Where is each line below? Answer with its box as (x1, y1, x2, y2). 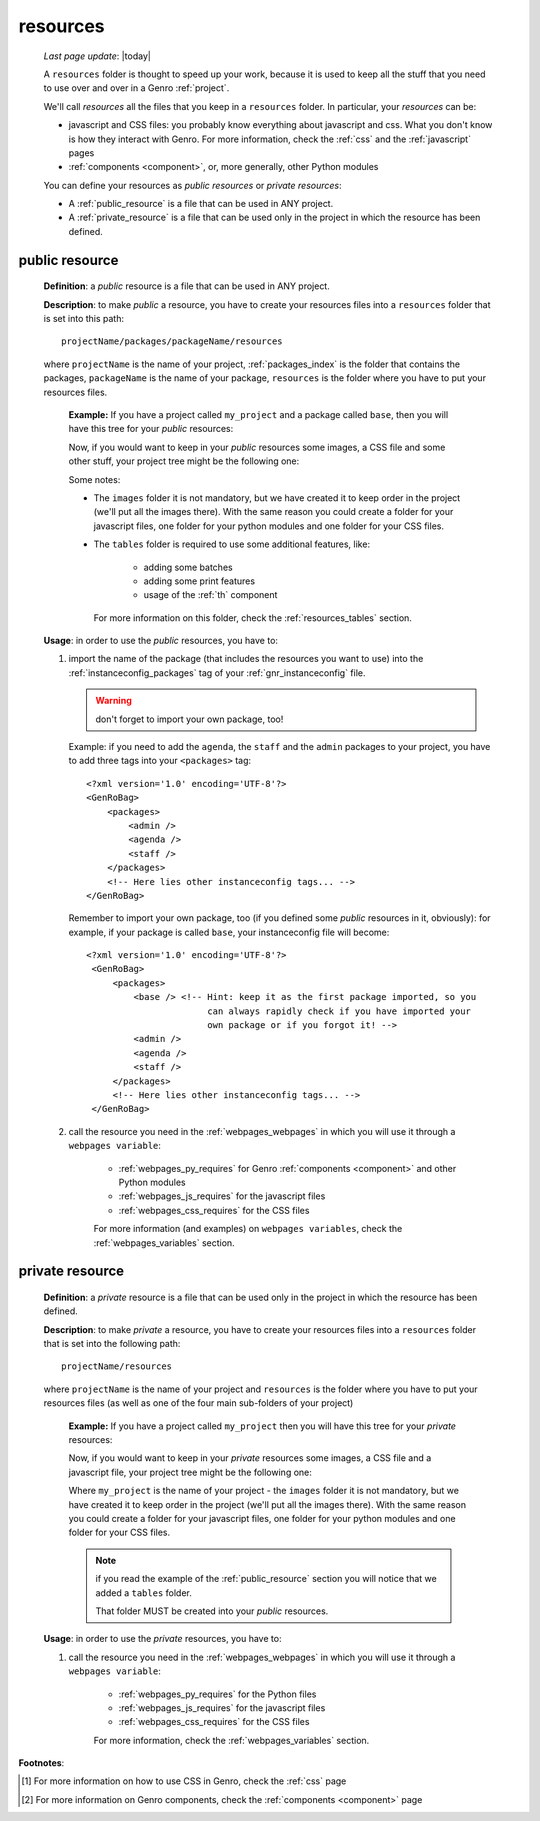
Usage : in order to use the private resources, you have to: (43, 1633, 282, 1645)
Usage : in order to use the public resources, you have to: (43, 635, 279, 647)
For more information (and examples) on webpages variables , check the (93, 1223, 403, 1235)
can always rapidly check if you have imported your (206, 1005, 472, 1017)
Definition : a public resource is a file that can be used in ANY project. (43, 280, 330, 292)
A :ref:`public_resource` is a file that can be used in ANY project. (68, 198, 334, 210)
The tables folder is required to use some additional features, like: (93, 538, 370, 550)
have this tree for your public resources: (68, 423, 234, 435)
